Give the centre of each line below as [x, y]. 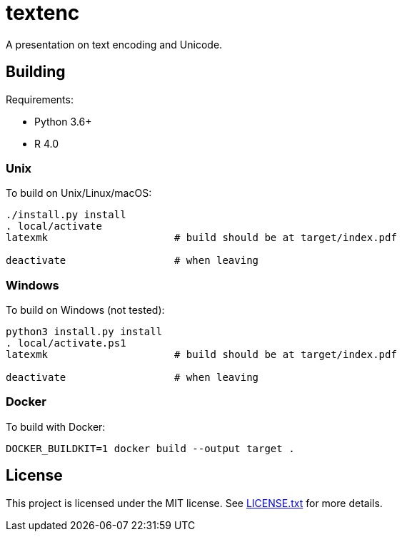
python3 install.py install [84, 332]
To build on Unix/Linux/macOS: [79, 193]
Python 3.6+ [63, 121]
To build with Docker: [56, 426]
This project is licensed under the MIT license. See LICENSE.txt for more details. [194, 503]
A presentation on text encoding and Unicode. [114, 44]
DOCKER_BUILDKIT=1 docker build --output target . [150, 448]
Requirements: [40, 99]
